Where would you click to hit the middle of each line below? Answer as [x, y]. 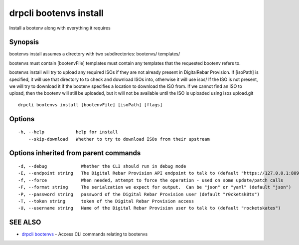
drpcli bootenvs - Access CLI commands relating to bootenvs [85, 234]
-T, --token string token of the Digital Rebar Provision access [106, 201]
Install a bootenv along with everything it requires [60, 28]
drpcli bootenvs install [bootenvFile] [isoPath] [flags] [90, 105]
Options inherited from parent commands [75, 153]
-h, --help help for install [68, 132]
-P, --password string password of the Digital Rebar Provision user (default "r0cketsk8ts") [139, 194]
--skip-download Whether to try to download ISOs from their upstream [119, 139]
